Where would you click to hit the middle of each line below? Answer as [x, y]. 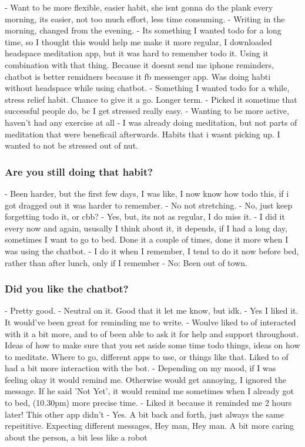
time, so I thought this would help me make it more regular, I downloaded [138, 41]
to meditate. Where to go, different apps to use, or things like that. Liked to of [147, 356]
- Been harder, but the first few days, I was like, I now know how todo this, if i [147, 193]
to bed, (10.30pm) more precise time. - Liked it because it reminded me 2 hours [148, 403]
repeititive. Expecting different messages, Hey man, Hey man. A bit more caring [150, 426]
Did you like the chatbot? [67, 289]
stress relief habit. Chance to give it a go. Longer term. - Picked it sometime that [151, 99]
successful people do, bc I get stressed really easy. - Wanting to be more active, [147, 111]
